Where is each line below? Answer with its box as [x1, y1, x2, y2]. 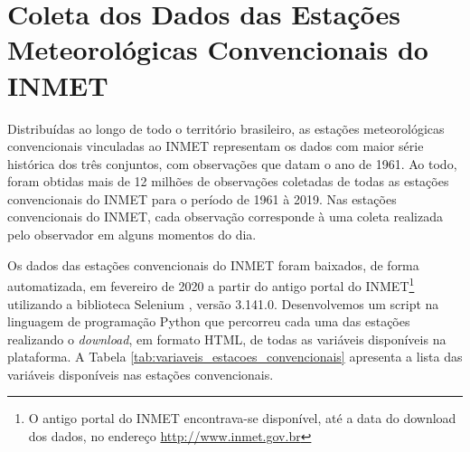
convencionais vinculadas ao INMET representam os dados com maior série [7, 137, 424, 155]
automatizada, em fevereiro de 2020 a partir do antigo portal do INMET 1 [7, 274, 415, 295]
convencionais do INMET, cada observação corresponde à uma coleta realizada [7, 207, 443, 226]
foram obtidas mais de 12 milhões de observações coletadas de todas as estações [7, 172, 449, 191]
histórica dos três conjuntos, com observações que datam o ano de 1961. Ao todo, [7, 154, 457, 173]
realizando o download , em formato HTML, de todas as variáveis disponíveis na [7, 329, 446, 348]
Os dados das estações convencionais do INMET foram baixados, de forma [7, 255, 419, 274]
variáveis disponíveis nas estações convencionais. [7, 364, 274, 383]
